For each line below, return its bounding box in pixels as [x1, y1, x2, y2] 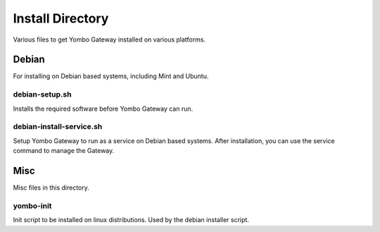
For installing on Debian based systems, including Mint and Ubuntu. [13, 72, 209, 80]
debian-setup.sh [13, 90, 72, 99]
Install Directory [13, 11, 109, 26]
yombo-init [13, 201, 52, 211]
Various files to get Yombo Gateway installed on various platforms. [13, 35, 206, 44]
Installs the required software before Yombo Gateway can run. [13, 104, 194, 113]
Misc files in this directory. [13, 183, 89, 192]
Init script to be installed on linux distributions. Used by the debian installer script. [13, 216, 250, 224]
